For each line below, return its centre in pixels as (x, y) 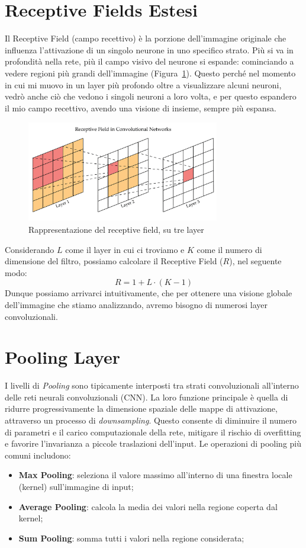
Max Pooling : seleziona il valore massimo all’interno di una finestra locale (155, 475)
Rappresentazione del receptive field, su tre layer (116, 229)
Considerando (30, 249)
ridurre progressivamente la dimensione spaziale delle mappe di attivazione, (141, 408)
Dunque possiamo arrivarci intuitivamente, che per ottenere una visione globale (149, 293)
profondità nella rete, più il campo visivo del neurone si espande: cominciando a (149, 61)
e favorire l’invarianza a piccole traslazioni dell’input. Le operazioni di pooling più (153, 443)
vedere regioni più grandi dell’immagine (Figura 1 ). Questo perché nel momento (150, 73)
